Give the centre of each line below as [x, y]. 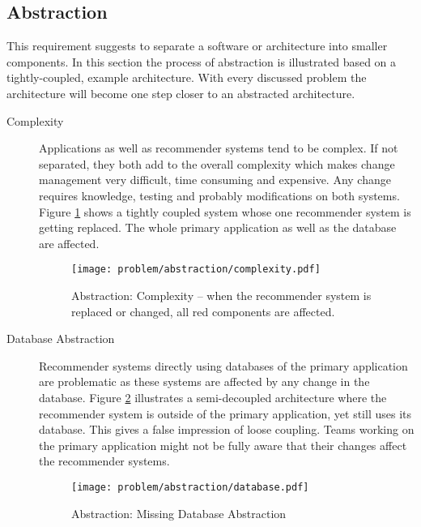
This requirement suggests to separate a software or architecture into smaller [197, 46]
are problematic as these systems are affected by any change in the [204, 381]
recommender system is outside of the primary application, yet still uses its [225, 413]
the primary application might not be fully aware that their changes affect [223, 445]
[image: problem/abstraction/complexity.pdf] [196, 270]
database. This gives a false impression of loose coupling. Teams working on [227, 429]
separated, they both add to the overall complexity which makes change [217, 163]
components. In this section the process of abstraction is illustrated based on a [202, 61]
